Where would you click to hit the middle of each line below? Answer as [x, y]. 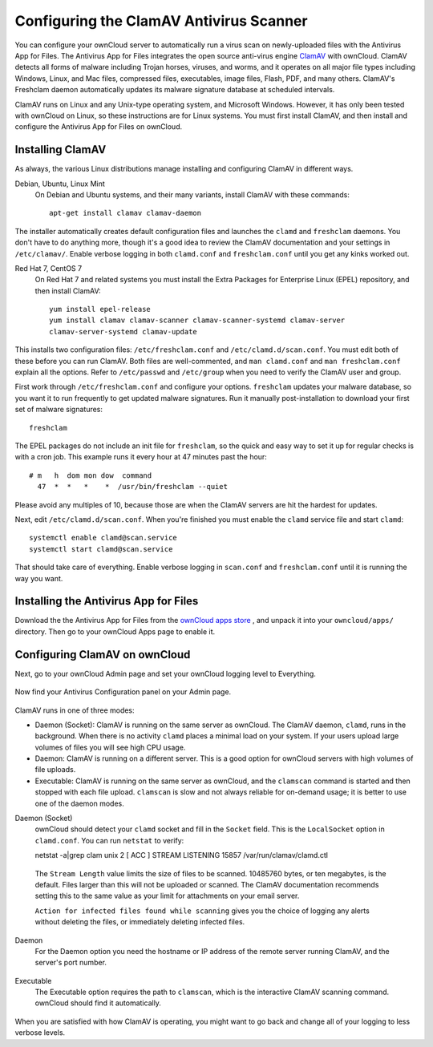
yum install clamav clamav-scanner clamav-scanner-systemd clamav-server [197, 320]
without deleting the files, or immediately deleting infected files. [140, 922]
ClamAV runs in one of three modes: [75, 710]
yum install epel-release [100, 309]
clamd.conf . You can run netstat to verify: [109, 840]
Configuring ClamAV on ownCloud [103, 655]
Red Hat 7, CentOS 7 [49, 268]
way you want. [39, 578]
